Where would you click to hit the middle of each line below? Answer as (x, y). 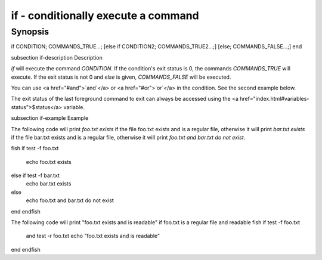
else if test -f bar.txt (35, 175)
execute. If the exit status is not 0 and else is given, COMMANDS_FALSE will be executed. (121, 77)
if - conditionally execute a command (105, 16)
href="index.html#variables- (274, 99)
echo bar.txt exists (49, 184)
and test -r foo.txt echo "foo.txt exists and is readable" (93, 236)
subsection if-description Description (57, 57)
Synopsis (30, 32)
